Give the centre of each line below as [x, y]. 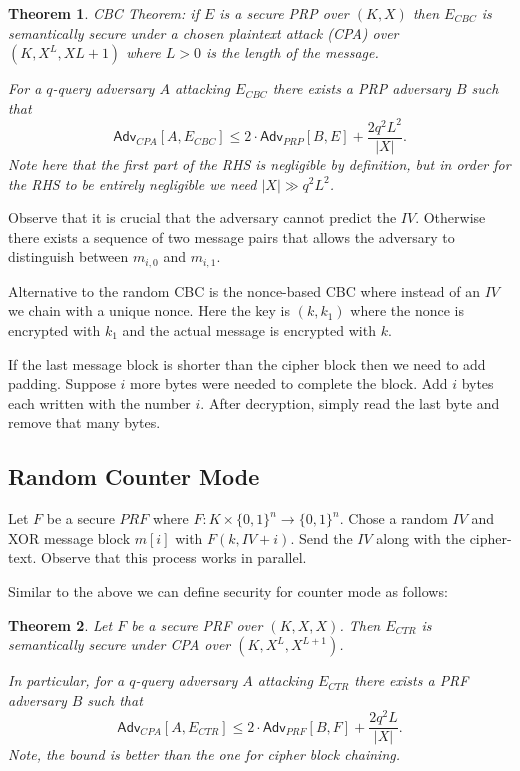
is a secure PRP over [284, 13]
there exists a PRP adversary [361, 88]
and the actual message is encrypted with [249, 329]
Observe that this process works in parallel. [174, 557]
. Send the [321, 537]
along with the [420, 537]
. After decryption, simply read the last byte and [350, 402]
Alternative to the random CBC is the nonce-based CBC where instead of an [244, 290]
